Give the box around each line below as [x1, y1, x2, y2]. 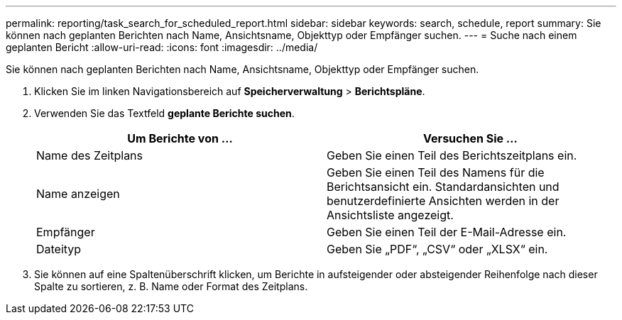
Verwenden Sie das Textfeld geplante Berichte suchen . [34, 107, 295, 119]
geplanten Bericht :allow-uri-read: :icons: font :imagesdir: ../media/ [6, 41, 318, 53]
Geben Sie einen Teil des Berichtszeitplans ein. [327, 148, 577, 162]
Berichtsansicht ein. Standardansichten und [327, 180, 560, 194]
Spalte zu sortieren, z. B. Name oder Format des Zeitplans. [34, 280, 308, 292]
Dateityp [36, 242, 82, 256]
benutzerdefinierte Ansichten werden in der [327, 194, 560, 208]
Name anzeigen [36, 187, 120, 201]
